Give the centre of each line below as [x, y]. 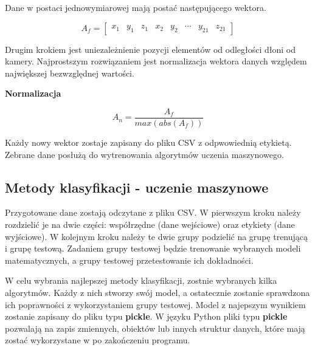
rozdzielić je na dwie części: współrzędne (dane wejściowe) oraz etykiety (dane [150, 225]
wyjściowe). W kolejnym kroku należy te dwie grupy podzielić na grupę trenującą [157, 236]
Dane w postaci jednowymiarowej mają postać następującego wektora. [136, 7]
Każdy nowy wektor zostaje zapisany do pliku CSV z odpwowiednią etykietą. [148, 142]
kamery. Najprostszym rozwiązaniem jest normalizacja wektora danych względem [156, 61]
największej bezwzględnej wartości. [70, 73]
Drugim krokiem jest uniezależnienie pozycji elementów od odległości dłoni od [151, 49]
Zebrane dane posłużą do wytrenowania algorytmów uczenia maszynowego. [144, 154]
